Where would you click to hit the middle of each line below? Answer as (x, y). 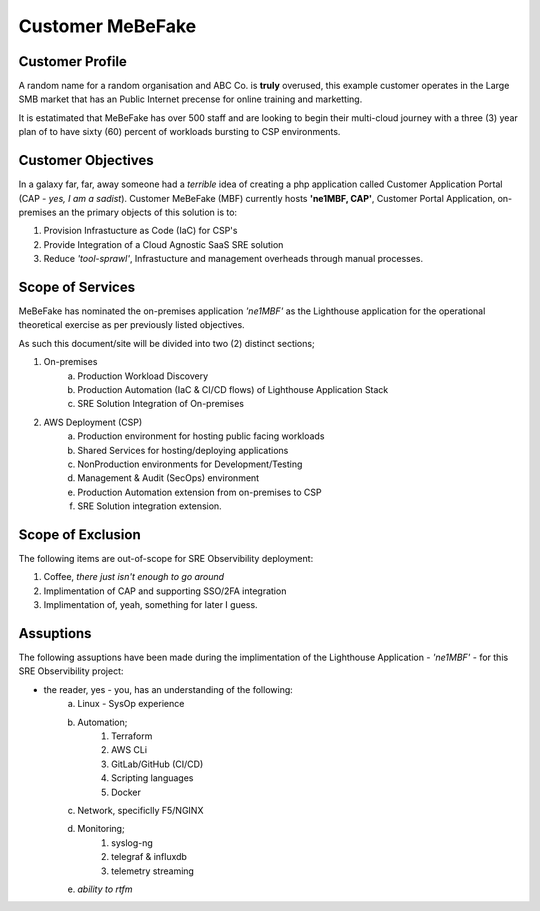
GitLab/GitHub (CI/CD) (157, 764)
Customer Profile (72, 61)
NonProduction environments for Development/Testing (190, 464)
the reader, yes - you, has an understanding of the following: (168, 689)
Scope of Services (76, 286)
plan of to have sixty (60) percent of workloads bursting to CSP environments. (179, 132)
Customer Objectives (86, 160)
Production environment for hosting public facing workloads (201, 436)
